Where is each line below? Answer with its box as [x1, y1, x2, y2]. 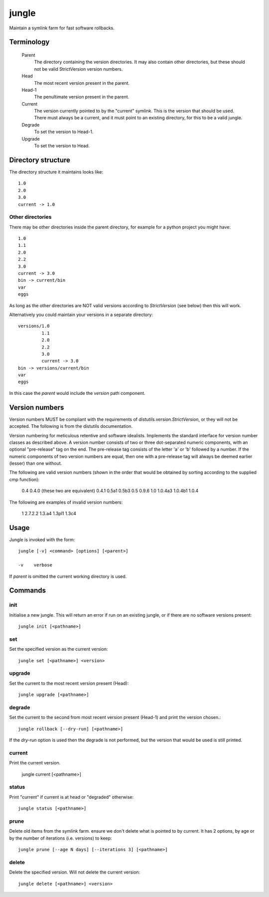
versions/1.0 [18, 323, 50, 329]
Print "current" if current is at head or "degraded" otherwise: [9, 794, 134, 800]
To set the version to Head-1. [34, 129, 94, 135]
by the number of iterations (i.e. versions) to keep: [9, 835, 112, 841]
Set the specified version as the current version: [9, 646, 108, 652]
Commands [9, 586, 46, 595]
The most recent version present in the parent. [34, 80, 130, 86]
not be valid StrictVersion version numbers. [34, 66, 123, 72]
